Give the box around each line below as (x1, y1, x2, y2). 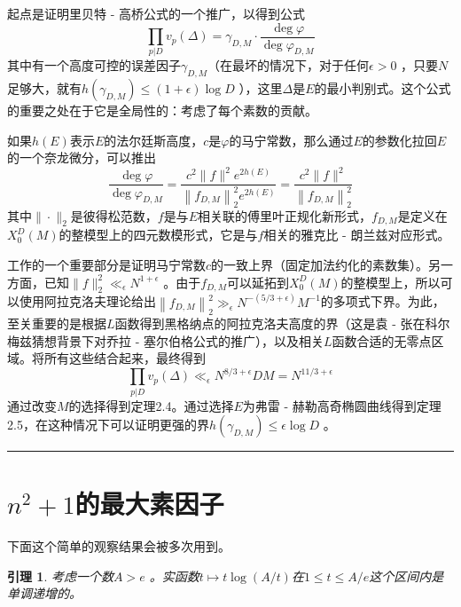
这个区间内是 (369, 566, 444, 585)
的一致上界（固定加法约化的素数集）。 (211, 256, 429, 274)
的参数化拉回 (362, 130, 437, 149)
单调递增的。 (7, 584, 82, 603)
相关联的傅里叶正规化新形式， (197, 206, 371, 225)
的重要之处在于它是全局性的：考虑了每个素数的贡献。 (7, 101, 317, 120)
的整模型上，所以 (340, 272, 441, 291)
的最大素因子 (74, 485, 224, 522)
